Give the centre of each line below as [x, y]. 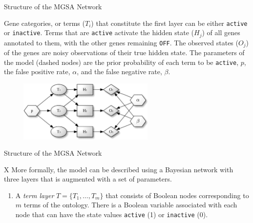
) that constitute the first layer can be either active [169, 23]
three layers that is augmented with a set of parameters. [88, 179]
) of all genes [221, 32]
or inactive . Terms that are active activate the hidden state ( [99, 32]
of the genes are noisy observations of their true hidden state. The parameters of [124, 52]
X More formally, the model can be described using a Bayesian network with [119, 169]
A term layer [35, 195]
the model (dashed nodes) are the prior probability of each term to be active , [121, 62]
